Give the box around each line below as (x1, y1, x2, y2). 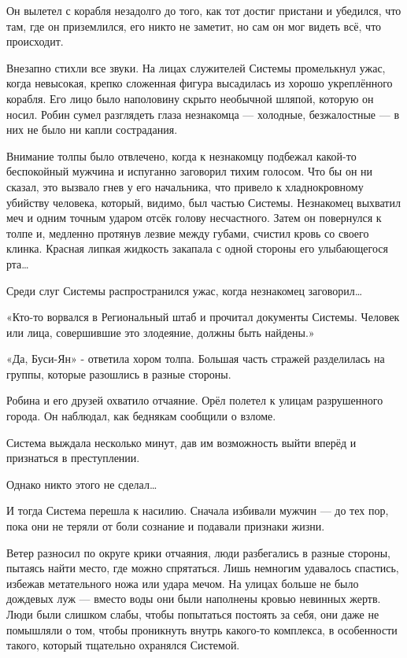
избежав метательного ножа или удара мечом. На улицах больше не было (6, 575, 359, 591)
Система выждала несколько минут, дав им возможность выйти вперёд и (6, 434, 357, 450)
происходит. (6, 33, 64, 50)
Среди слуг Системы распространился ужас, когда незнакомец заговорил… (6, 282, 363, 298)
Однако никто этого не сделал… (6, 475, 157, 492)
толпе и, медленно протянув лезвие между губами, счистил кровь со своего (6, 224, 369, 241)
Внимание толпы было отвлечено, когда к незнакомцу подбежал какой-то (6, 147, 357, 164)
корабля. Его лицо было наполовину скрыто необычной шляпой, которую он (6, 90, 374, 106)
